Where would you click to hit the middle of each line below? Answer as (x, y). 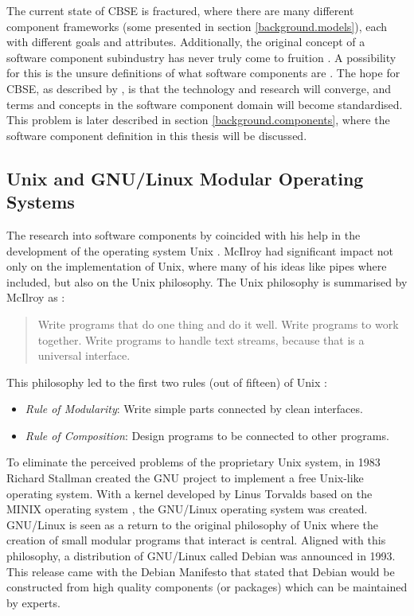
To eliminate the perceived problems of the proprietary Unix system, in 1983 (193, 462)
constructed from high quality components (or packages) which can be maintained (207, 587)
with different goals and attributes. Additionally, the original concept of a (186, 42)
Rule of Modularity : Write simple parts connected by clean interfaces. (194, 409)
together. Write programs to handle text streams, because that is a (201, 339)
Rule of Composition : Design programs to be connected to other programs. (207, 435)
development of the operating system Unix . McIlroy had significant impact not (200, 250)
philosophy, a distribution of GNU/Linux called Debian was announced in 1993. (201, 556)
